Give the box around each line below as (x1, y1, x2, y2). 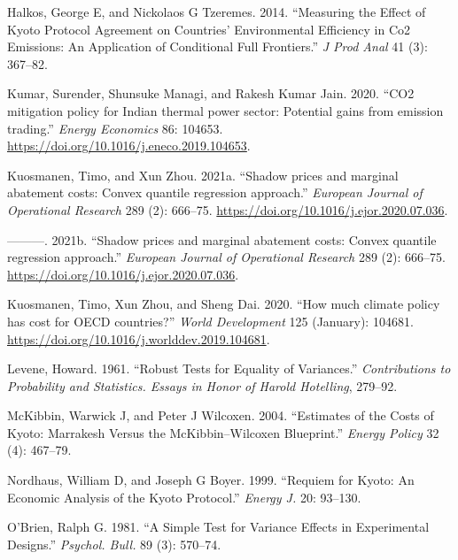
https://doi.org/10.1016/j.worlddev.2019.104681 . (7, 329, 270, 348)
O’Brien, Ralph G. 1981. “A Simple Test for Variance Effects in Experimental (7, 518, 430, 536)
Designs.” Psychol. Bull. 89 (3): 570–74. (7, 534, 221, 553)
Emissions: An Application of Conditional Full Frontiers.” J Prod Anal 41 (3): (7, 37, 428, 56)
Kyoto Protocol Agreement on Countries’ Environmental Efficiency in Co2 (7, 19, 411, 38)
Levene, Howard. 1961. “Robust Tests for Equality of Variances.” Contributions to (7, 359, 451, 378)
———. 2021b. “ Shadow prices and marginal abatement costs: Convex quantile (7, 230, 437, 249)
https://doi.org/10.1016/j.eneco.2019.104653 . (7, 136, 251, 155)
